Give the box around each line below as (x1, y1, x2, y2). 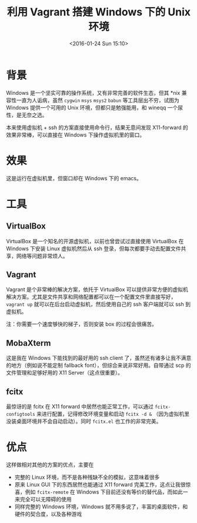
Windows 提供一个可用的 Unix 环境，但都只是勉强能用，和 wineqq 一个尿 (6, 104, 183, 111)
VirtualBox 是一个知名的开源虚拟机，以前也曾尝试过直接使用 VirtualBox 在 (6, 237, 184, 244)
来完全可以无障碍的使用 (14, 496, 72, 502)
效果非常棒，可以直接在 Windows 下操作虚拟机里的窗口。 (6, 131, 145, 138)
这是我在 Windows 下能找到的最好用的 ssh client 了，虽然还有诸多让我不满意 (6, 355, 192, 362)
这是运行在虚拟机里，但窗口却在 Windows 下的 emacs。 (6, 174, 142, 181)
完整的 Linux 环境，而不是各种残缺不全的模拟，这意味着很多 (14, 474, 160, 481)
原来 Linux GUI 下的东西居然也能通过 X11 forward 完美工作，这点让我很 (14, 481, 186, 488)
